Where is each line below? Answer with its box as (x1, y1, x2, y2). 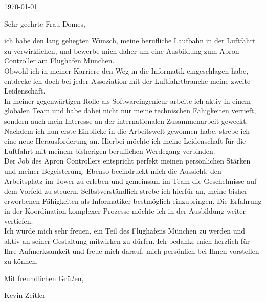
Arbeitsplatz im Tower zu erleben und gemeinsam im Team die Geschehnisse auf (4, 175, 257, 186)
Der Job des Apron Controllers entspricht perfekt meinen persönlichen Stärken (4, 155, 251, 166)
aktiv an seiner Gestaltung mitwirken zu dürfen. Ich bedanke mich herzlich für (4, 236, 250, 246)
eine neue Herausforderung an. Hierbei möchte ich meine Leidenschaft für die (4, 135, 246, 146)
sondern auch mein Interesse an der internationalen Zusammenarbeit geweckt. (4, 115, 248, 126)
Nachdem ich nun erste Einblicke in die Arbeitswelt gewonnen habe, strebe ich (4, 125, 250, 136)
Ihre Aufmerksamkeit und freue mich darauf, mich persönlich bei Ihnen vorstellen (4, 245, 259, 256)
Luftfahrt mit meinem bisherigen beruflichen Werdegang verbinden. (4, 145, 215, 156)
